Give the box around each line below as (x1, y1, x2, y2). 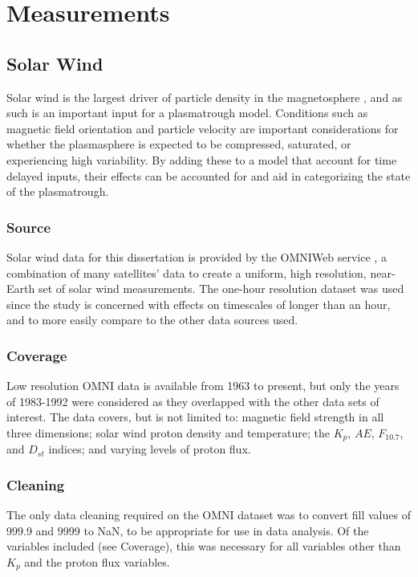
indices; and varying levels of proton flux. (48, 441, 251, 457)
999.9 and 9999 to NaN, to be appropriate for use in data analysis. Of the (6, 522, 369, 538)
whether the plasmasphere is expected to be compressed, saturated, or (6, 136, 351, 152)
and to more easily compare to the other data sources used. (6, 311, 298, 328)
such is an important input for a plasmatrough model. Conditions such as (6, 104, 368, 121)
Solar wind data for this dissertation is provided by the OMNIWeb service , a (6, 248, 387, 265)
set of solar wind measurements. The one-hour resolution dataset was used (38, 280, 404, 297)
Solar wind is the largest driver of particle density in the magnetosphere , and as (6, 88, 403, 105)
